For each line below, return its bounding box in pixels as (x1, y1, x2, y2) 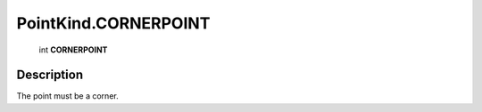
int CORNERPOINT (38, 44, 108, 55)
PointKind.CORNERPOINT (16, 13, 211, 33)
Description (16, 68, 84, 83)
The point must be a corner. (16, 91, 120, 101)
